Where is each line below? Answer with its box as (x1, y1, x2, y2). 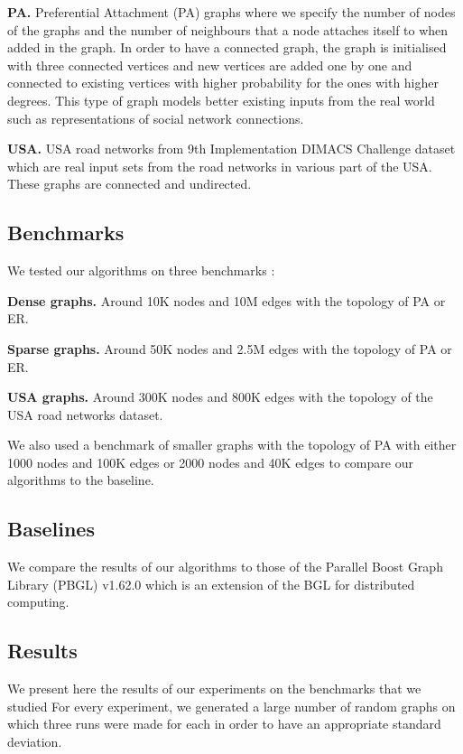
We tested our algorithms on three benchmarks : (7, 261, 275, 280)
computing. (7, 592, 69, 611)
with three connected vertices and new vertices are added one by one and (7, 55, 412, 74)
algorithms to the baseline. (7, 470, 154, 489)
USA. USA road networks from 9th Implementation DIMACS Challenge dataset (7, 139, 456, 158)
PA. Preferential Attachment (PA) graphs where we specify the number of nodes (7, 3, 456, 21)
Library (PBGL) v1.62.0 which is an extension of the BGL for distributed (7, 574, 415, 593)
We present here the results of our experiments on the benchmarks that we (7, 679, 421, 698)
